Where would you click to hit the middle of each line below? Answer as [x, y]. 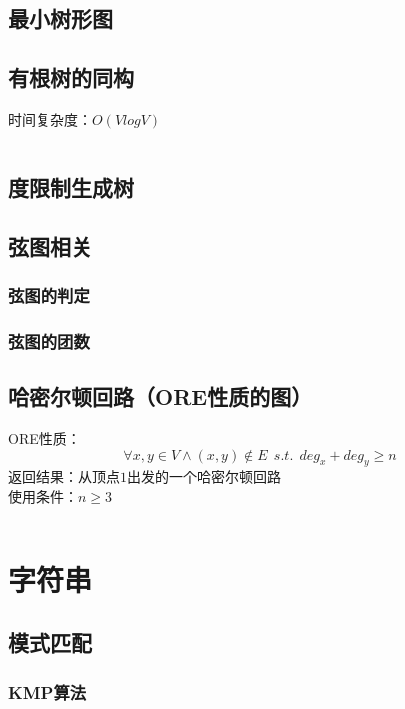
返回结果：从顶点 [64, 476]
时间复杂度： [50, 118]
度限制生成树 [71, 186]
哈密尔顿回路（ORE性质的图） [160, 396]
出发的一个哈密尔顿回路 [204, 476]
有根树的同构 [71, 77]
